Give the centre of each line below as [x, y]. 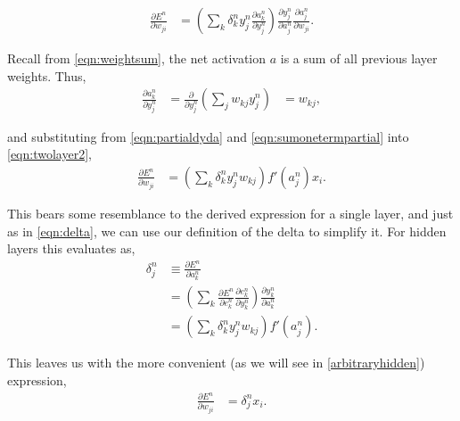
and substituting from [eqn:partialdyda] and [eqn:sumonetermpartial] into [208, 136]
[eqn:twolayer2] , [49, 154]
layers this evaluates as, [71, 248]
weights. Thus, [47, 75]
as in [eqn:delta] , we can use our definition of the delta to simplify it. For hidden [227, 231]
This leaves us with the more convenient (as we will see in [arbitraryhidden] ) [216, 363]
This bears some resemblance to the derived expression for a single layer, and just [230, 213]
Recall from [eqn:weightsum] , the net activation [137, 58]
